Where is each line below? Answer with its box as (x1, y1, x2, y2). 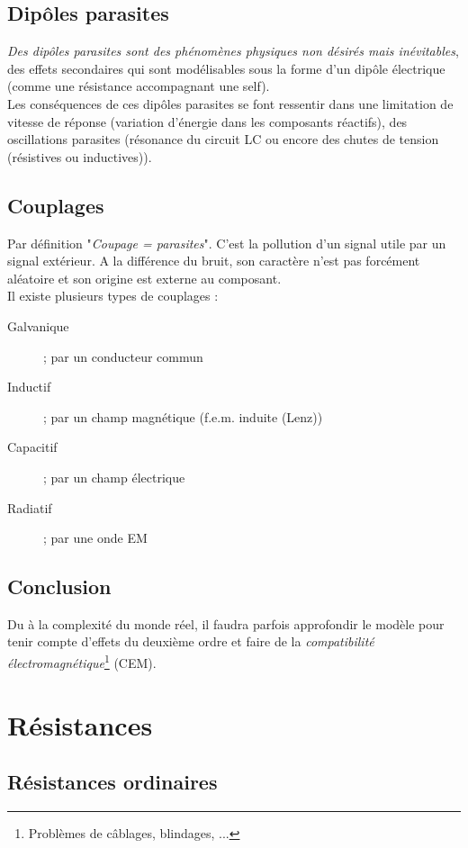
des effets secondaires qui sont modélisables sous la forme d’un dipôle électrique (7, 59, 445, 77)
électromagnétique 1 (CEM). (7, 651, 157, 672)
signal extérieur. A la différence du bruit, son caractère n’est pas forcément (7, 251, 420, 270)
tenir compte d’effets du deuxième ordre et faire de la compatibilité (7, 632, 374, 651)
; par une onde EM (43, 528, 148, 547)
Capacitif (7, 438, 58, 456)
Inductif (7, 377, 51, 396)
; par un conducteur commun (43, 347, 203, 365)
